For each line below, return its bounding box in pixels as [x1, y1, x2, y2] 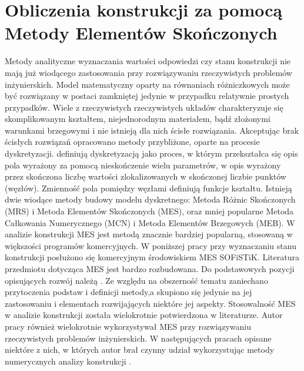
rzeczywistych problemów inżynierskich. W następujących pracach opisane [5, 332, 272, 344]
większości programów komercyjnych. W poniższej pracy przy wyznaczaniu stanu [5, 239, 296, 251]
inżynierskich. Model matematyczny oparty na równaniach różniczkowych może [5, 78, 290, 90]
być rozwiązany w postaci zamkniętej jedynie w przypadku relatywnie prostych [5, 90, 289, 102]
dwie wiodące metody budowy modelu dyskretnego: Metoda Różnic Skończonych [5, 193, 296, 206]
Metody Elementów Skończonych [5, 21, 278, 45]
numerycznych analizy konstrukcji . [5, 355, 132, 367]
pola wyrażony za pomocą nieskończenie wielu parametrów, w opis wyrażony [5, 158, 281, 171]
